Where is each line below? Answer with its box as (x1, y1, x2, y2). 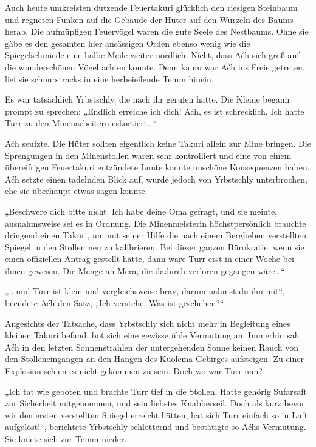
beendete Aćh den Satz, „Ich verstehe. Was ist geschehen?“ (5, 297, 224, 309)
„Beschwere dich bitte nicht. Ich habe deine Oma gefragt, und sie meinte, (5, 204, 277, 217)
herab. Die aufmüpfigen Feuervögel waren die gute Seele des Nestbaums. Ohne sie (5, 25, 309, 38)
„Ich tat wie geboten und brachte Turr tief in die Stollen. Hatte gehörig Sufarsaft (5, 385, 307, 397)
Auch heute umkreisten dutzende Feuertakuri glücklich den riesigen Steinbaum (5, 1, 298, 13)
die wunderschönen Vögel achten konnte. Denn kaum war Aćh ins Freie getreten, (5, 60, 305, 73)
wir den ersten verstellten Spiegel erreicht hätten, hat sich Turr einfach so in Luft (5, 408, 308, 421)
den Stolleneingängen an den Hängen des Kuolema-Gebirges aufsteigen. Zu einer (5, 352, 304, 365)
